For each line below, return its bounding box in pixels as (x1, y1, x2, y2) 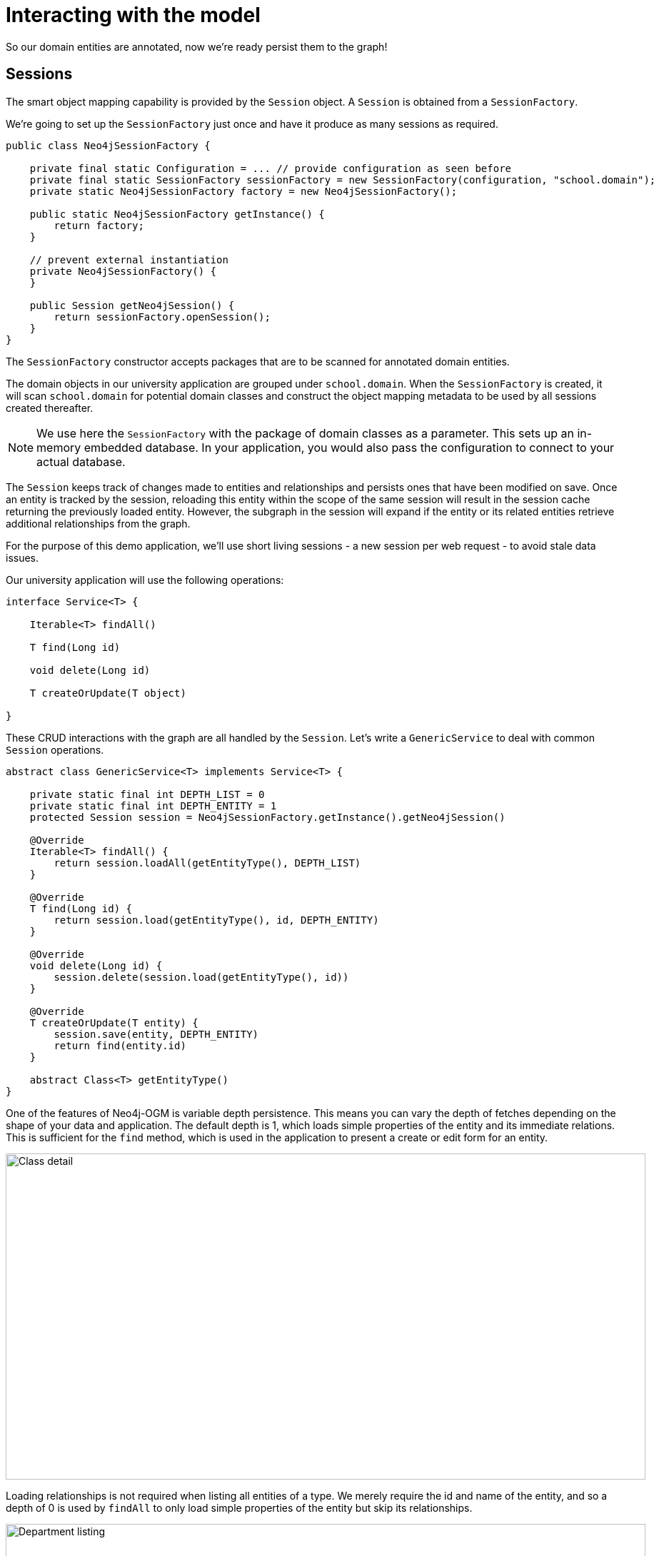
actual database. (36, 454, 126, 469)
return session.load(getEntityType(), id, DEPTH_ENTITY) (54, 914, 379, 926)
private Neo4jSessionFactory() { (29, 265, 217, 277)
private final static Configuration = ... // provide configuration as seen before (29, 162, 512, 174)
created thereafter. (6, 401, 94, 414)
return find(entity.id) (54, 1039, 186, 1051)
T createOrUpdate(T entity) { (29, 1016, 198, 1029)
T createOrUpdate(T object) (29, 687, 186, 699)
